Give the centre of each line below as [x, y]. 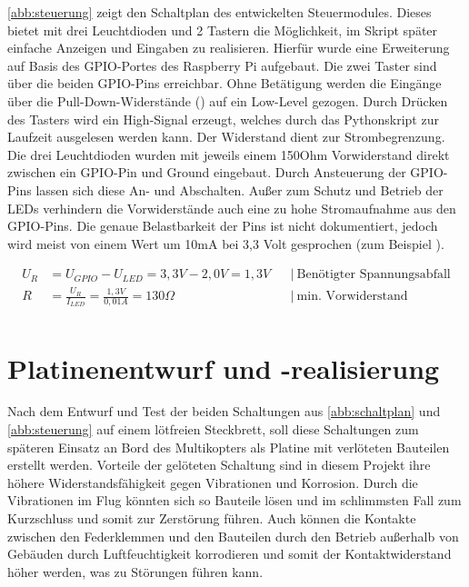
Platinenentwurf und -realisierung [224, 368]
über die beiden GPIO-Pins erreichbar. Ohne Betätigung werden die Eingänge [225, 83]
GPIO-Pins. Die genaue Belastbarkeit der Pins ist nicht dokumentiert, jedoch [223, 226]
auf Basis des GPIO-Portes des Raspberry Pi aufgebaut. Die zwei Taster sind [222, 65]
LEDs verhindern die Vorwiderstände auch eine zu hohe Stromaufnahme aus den [232, 208]
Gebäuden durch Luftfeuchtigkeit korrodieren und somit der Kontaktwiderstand [230, 554]
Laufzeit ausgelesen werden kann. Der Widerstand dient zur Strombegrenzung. [226, 137]
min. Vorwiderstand [352, 297]
